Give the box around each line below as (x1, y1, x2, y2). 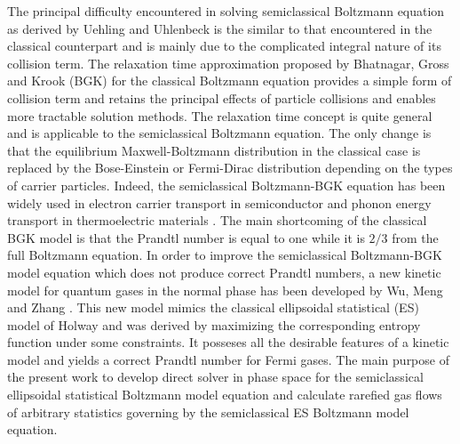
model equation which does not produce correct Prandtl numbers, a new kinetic (7, 262, 441, 281)
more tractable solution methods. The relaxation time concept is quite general (7, 106, 432, 125)
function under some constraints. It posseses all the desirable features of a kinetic (7, 333, 449, 351)
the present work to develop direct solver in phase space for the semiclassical (7, 367, 424, 386)
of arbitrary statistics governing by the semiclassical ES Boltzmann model (7, 402, 409, 421)
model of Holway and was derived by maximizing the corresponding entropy (7, 315, 421, 334)
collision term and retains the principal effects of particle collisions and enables (7, 88, 436, 107)
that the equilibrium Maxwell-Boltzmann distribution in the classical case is (7, 141, 421, 159)
